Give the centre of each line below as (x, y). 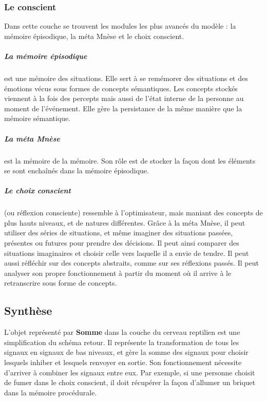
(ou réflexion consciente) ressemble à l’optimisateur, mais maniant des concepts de (133, 213)
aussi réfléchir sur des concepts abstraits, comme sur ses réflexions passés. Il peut (131, 263)
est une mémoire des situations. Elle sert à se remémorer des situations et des (126, 78)
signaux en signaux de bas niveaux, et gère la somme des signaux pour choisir (126, 352)
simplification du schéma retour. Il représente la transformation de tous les (122, 342)
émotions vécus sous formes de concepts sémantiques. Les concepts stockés (121, 88)
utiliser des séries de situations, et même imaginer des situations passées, (119, 233)
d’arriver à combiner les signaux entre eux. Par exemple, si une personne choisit (130, 372)
